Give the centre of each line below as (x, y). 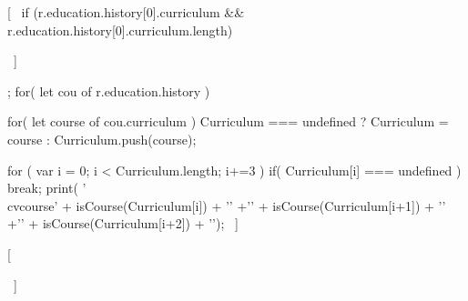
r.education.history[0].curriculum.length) (120, 30)
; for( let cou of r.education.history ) (109, 90)
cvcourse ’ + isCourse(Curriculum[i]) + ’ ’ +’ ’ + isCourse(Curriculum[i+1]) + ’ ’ (227, 205)
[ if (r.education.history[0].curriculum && (126, 12)
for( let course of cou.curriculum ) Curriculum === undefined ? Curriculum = (228, 121)
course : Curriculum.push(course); (102, 139)
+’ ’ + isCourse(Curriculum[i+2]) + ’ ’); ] (123, 223)
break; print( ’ (47, 188)
